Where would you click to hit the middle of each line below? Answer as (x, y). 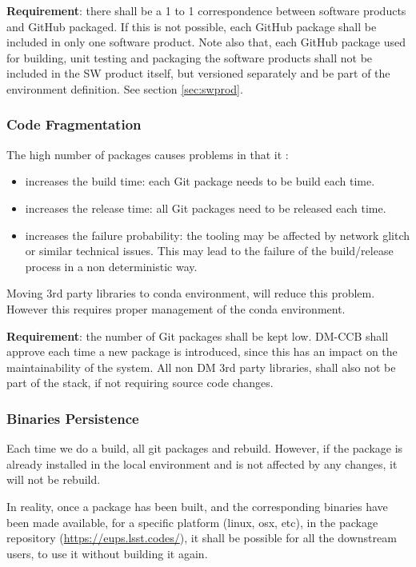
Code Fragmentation (74, 124)
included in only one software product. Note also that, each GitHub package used (206, 42)
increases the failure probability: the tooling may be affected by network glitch (217, 235)
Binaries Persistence (73, 418)
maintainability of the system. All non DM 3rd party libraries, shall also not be (201, 367)
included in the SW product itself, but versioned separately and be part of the (198, 73)
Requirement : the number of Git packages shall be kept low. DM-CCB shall (198, 335)
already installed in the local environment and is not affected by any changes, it (202, 463)
